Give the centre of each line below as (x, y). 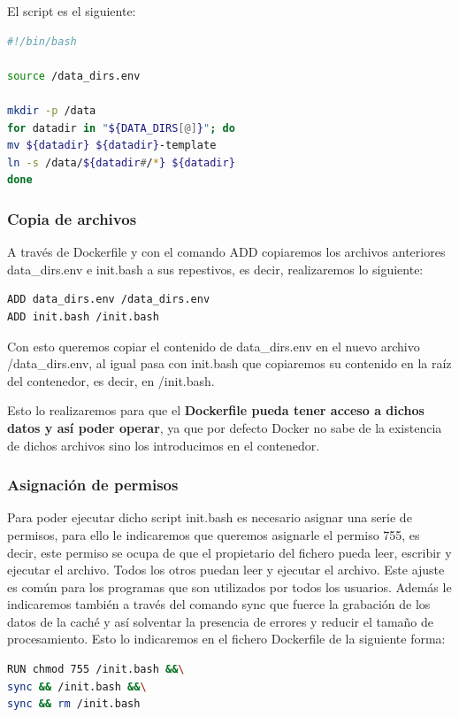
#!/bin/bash (42, 41)
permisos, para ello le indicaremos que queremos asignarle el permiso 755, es (214, 534)
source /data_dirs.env (74, 76)
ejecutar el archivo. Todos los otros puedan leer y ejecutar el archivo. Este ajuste (226, 570)
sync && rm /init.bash (74, 704)
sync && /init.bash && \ (77, 686)
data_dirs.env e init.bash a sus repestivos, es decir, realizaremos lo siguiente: (215, 269)
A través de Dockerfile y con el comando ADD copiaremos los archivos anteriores (226, 252)
